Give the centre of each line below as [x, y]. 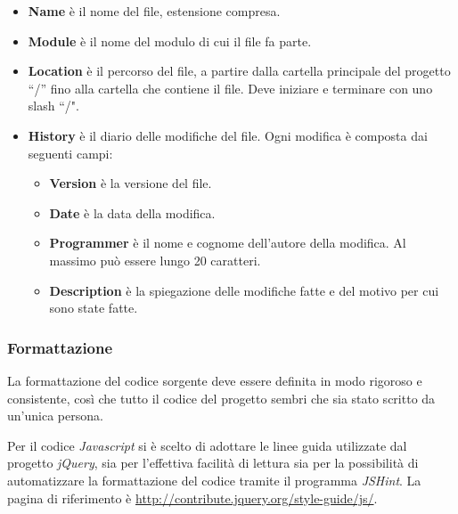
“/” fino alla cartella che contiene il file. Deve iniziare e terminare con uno [230, 88]
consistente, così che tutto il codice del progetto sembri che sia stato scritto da [221, 398]
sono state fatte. [94, 308]
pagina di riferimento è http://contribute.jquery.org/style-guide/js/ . [192, 498]
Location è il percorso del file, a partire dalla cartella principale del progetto [239, 71]
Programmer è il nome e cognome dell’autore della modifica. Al [228, 243]
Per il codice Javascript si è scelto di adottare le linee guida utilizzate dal [207, 445]
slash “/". [53, 106]
